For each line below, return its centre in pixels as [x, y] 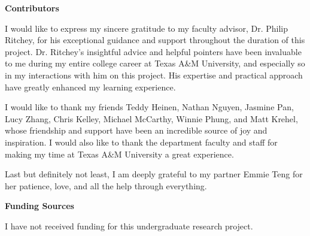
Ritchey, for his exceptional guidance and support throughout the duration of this [155, 40]
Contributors [32, 8]
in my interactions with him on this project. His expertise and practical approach [154, 75]
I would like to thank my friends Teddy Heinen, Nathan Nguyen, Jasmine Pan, [149, 107]
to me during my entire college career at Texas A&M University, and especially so [155, 63]
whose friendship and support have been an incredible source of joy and [136, 130]
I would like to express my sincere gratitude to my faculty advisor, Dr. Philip [147, 28]
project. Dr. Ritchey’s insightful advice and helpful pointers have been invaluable [153, 51]
